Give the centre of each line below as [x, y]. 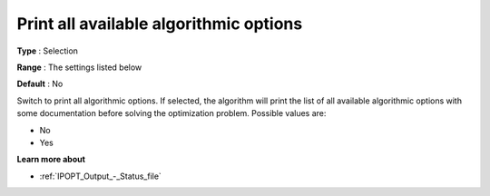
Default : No [40, 84]
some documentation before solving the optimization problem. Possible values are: [171, 113]
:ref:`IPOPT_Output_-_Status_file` [101, 176]
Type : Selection [48, 51]
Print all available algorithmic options [160, 24]
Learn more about [51, 160]
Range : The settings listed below [79, 67]
